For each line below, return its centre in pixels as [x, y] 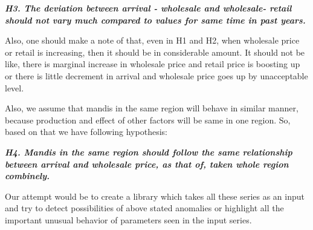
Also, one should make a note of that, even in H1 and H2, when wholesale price [152, 40]
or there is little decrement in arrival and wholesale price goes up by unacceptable [156, 75]
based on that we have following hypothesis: [86, 132]
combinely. [27, 176]
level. [15, 87]
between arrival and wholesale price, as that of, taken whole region [147, 164]
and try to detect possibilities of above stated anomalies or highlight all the [144, 208]
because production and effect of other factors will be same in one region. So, [148, 120]
